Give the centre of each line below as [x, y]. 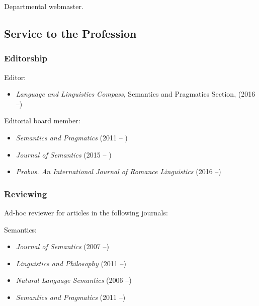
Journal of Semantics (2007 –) [62, 246]
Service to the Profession [70, 33]
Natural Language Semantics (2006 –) [74, 280]
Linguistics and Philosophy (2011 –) [71, 263]
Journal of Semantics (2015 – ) [64, 154]
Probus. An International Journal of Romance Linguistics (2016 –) [118, 171]
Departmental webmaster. [44, 6]
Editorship [26, 58]
